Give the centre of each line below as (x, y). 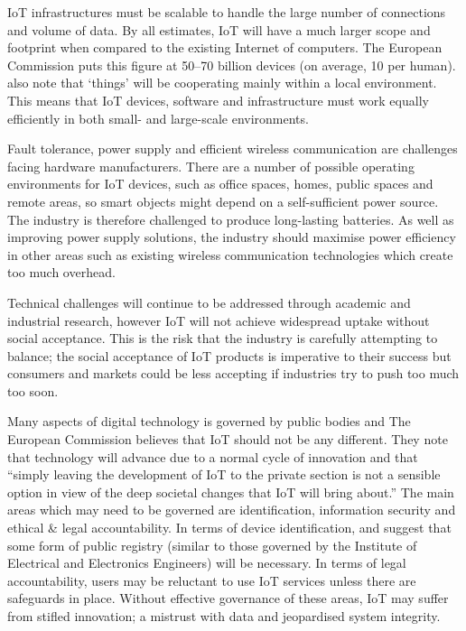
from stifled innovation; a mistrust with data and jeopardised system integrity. (224, 616)
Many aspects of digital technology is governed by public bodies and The (209, 421)
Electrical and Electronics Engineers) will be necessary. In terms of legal (207, 563)
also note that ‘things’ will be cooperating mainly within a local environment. (222, 83)
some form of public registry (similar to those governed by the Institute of (212, 545)
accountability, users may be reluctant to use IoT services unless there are (212, 580)
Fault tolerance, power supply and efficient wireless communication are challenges (233, 148)
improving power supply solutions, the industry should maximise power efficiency (232, 237)
